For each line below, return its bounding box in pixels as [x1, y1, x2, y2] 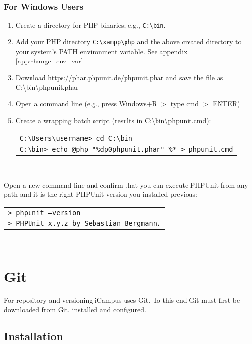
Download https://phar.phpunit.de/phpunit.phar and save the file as [15, 72, 223, 82]
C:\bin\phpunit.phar [15, 82, 79, 92]
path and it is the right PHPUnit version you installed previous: [4, 189, 197, 199]
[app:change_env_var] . [15, 56, 85, 66]
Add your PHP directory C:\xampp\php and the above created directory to [15, 36, 242, 46]
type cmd [170, 98, 199, 108]
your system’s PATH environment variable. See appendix [15, 46, 188, 56]
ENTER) [213, 98, 240, 108]
